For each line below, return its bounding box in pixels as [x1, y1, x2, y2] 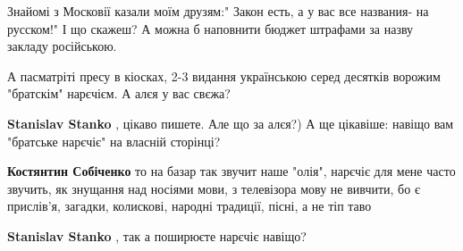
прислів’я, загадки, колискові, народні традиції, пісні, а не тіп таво [7, 197, 372, 215]
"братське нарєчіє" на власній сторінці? [7, 131, 221, 150]
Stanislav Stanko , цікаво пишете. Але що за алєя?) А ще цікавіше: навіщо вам [7, 113, 454, 132]
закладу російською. [7, 37, 117, 55]
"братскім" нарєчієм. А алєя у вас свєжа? [7, 84, 231, 103]
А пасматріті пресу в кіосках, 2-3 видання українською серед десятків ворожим [7, 66, 441, 85]
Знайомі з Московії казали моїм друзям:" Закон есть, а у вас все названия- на [7, 2, 429, 20]
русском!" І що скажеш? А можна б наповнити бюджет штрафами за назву [7, 19, 414, 38]
